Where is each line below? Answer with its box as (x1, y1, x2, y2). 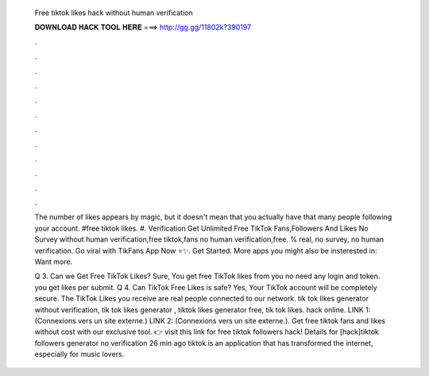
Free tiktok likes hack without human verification (34, 8, 194, 17)
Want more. (34, 257, 73, 266)
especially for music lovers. (34, 350, 125, 359)
